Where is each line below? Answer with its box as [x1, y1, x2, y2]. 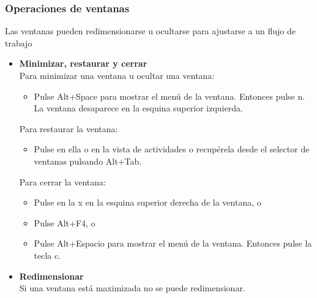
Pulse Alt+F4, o [34, 216, 95, 229]
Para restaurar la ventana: [19, 122, 118, 135]
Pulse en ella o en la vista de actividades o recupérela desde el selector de [34, 143, 310, 155]
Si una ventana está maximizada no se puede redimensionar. [19, 281, 245, 294]
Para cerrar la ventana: [19, 175, 106, 188]
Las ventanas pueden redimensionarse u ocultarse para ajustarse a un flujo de [5, 24, 296, 37]
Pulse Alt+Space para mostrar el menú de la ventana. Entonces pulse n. [34, 89, 305, 102]
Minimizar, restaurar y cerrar [19, 57, 147, 70]
